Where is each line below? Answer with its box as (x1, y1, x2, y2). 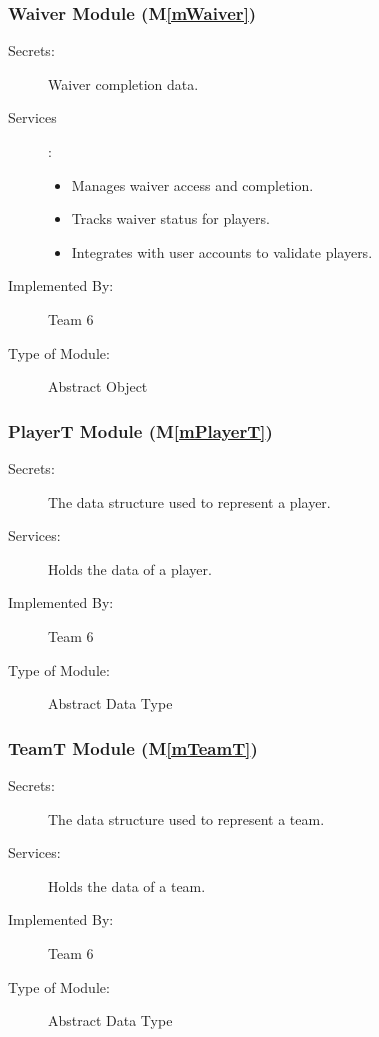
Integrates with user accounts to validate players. (71, 241, 373, 262)
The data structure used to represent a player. (48, 491, 331, 512)
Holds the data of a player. (48, 558, 212, 579)
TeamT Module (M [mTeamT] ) (8, 735, 258, 760)
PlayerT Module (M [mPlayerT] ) (8, 418, 273, 443)
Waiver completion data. (48, 73, 199, 94)
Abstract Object (48, 376, 148, 397)
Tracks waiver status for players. (71, 208, 270, 229)
